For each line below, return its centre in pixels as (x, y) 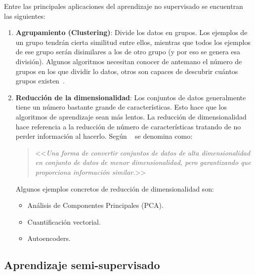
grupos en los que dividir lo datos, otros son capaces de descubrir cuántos (127, 71)
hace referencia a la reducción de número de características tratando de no (128, 126)
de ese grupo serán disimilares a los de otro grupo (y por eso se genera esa (128, 52)
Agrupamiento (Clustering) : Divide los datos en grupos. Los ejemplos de (131, 32)
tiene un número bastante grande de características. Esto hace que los (121, 107)
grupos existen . (40, 81)
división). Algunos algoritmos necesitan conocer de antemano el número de (129, 61)
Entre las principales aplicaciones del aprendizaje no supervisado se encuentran (124, 6)
